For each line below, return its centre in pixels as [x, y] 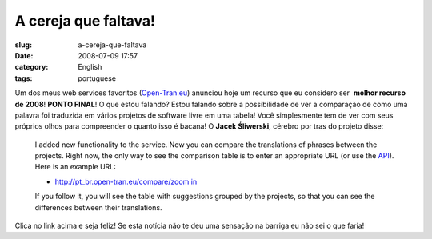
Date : [24, 55]
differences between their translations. [99, 207]
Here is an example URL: [75, 167]
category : [32, 67]
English [90, 67]
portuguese [97, 78]
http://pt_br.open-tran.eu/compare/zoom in [126, 181]
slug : [23, 45]
